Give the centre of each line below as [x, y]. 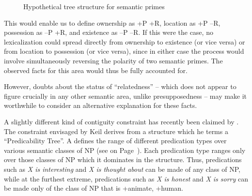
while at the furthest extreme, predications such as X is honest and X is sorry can [126, 178]
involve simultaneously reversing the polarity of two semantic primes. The [113, 60]
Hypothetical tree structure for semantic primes [94, 6]
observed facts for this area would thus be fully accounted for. [96, 70]
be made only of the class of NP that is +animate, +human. [94, 188]
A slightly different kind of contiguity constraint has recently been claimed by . [121, 121]
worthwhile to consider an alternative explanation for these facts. [101, 105]
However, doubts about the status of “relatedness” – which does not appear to [120, 86]
